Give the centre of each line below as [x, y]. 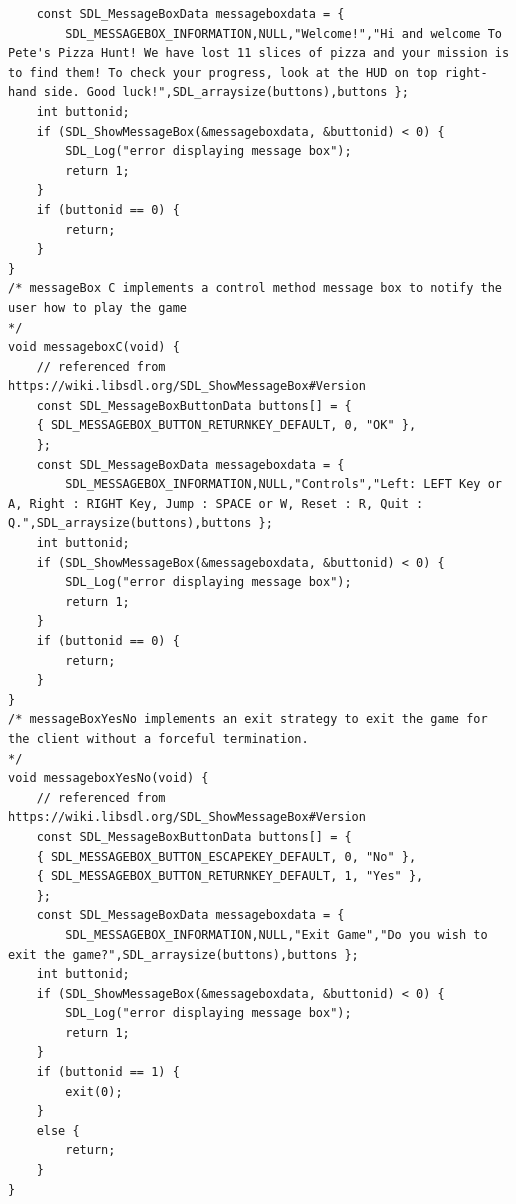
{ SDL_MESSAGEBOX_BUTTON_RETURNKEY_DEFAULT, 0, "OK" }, [226, 425]
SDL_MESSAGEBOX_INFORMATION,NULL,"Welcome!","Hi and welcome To [283, 33]
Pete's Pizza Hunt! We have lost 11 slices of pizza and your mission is [259, 53]
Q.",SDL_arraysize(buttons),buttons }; [140, 523]
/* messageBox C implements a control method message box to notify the [255, 288]
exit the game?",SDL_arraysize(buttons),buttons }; [183, 954]
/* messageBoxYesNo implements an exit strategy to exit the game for [248, 719]
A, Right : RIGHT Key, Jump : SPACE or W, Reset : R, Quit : [216, 503]
